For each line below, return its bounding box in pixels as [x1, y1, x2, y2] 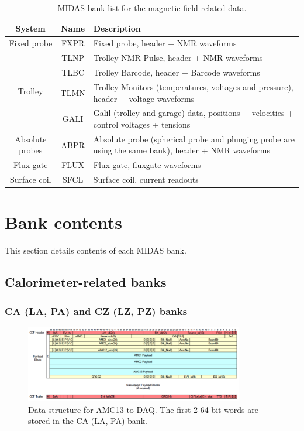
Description [93, 22, 141, 34]
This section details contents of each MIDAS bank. [5, 244, 186, 256]
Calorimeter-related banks [5, 273, 167, 291]
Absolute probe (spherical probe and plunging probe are [93, 132, 295, 145]
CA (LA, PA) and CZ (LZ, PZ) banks [5, 303, 188, 318]
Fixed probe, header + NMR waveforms [93, 37, 237, 49]
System [15, 22, 46, 34]
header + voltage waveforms [93, 92, 195, 104]
